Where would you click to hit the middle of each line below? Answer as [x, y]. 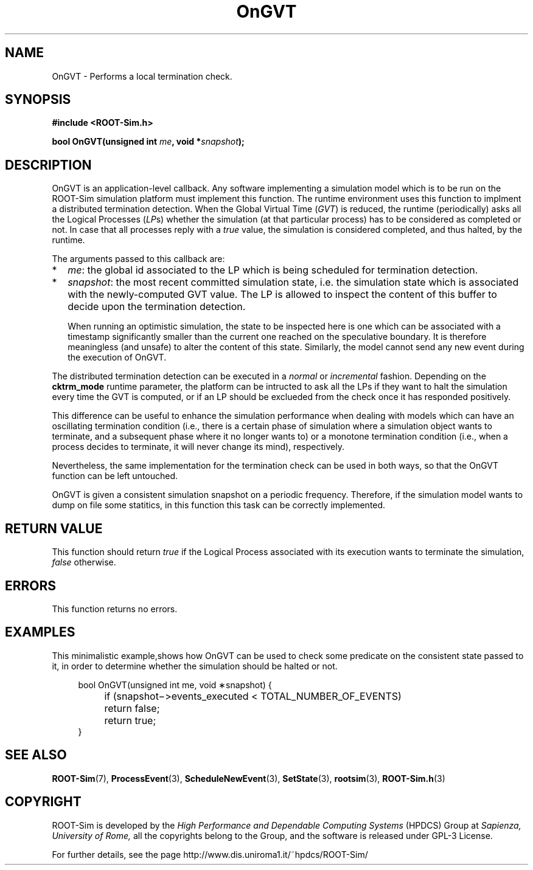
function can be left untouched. [115, 476]
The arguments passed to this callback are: [138, 259]
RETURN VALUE [54, 528]
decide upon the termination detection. [157, 307]
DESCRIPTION [48, 165]
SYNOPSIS [38, 100]
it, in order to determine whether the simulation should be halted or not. [195, 666]
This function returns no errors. [115, 609]
